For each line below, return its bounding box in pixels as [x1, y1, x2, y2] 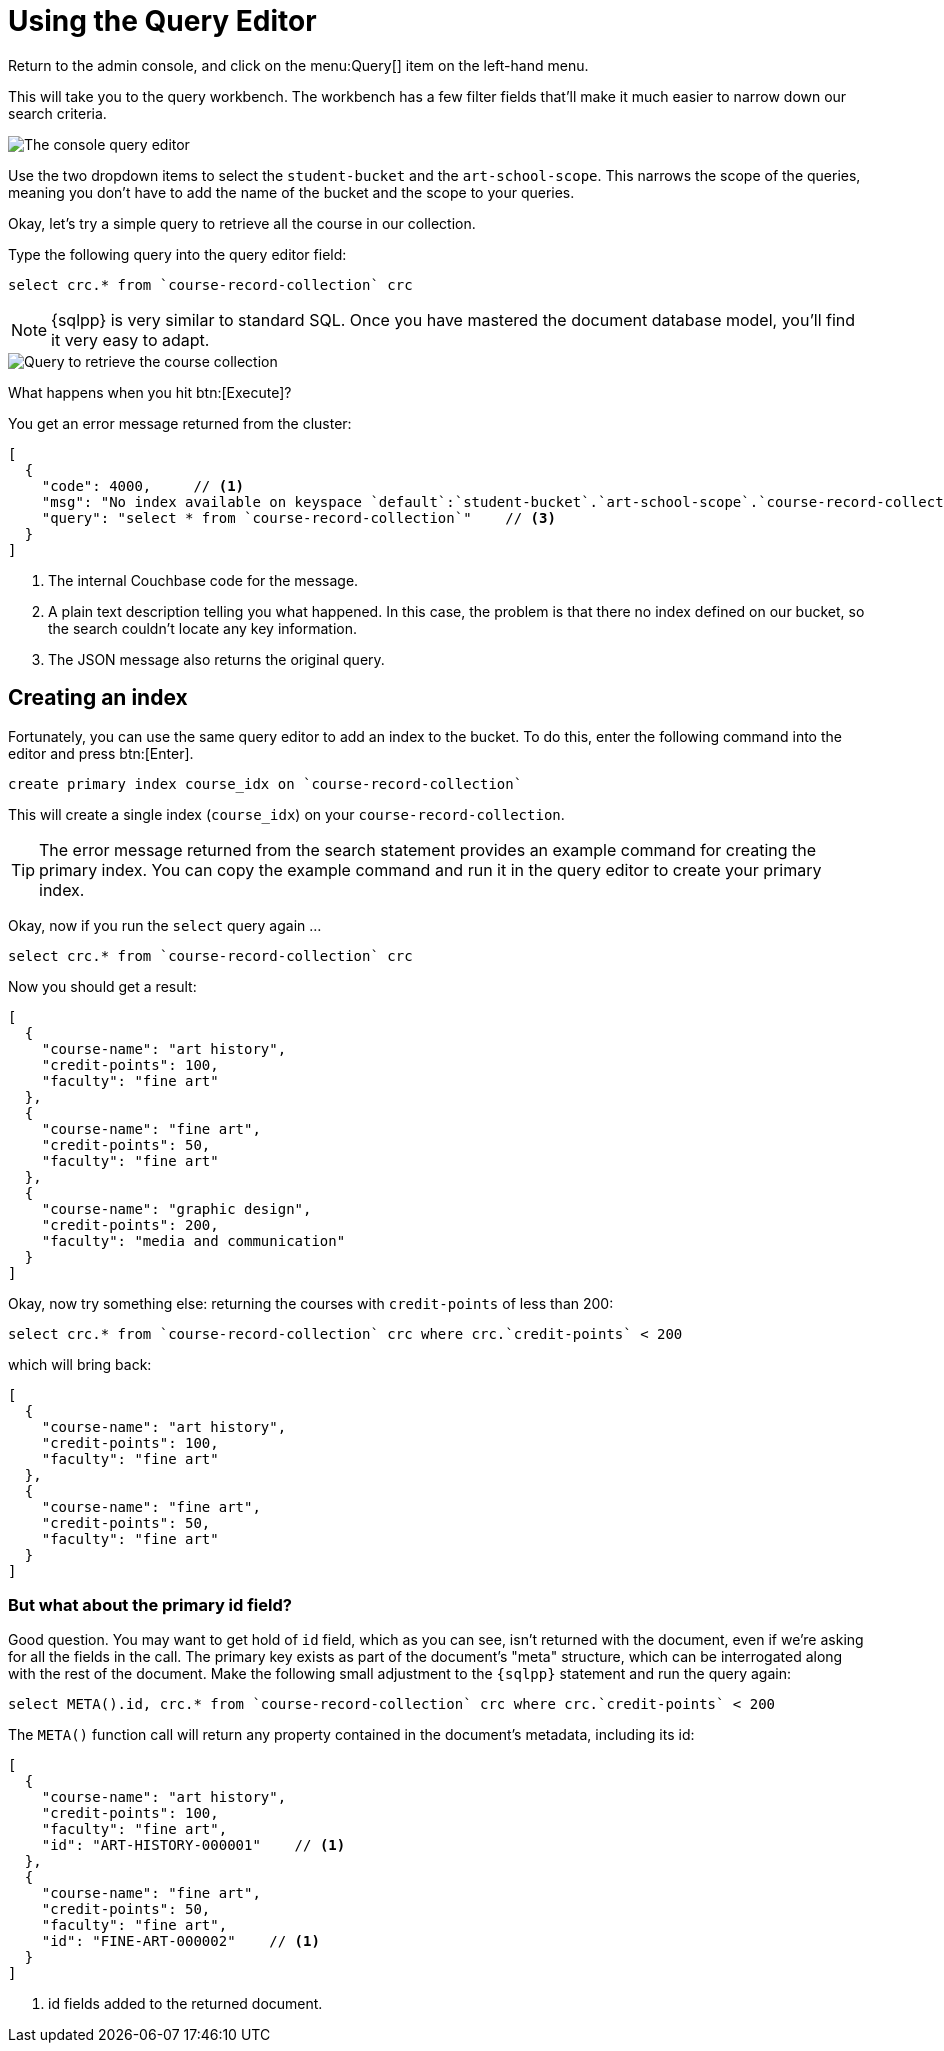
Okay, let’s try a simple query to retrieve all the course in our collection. [8, 214, 476, 232]
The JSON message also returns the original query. [48, 650, 385, 668]
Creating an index [8, 685, 188, 711]
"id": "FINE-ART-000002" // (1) [41, 1933, 320, 1950]
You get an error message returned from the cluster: [8, 414, 352, 432]
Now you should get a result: [8, 977, 197, 995]
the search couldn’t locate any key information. [48, 619, 357, 637]
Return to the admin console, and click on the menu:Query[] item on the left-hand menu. [8, 56, 589, 74]
